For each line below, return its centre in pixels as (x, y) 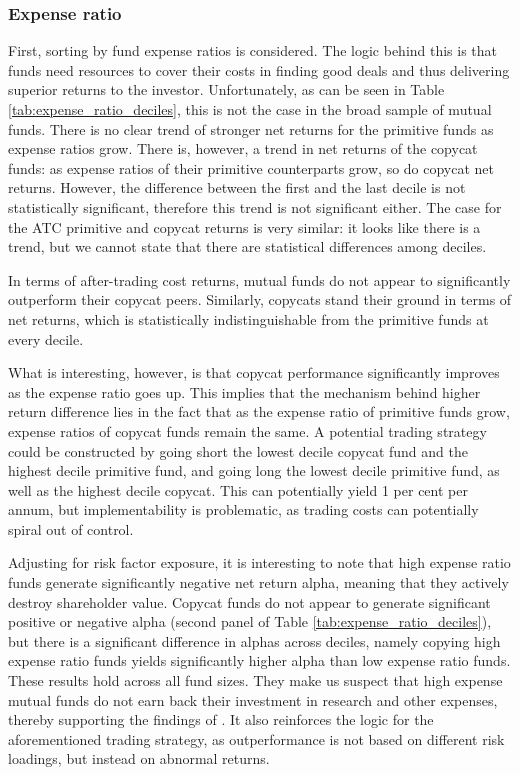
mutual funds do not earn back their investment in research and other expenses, (253, 699)
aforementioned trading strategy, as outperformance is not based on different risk (256, 738)
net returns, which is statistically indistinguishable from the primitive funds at (248, 318)
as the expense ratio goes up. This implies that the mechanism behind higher (244, 391)
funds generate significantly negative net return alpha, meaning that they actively (258, 582)
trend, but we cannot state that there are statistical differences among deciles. (247, 246)
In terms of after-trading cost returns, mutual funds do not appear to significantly (259, 279)
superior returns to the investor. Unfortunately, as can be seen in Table (226, 89)
